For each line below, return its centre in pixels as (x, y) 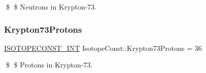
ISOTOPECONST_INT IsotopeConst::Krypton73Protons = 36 (103, 48)
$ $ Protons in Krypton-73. (49, 65)
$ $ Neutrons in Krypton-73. (51, 7)
